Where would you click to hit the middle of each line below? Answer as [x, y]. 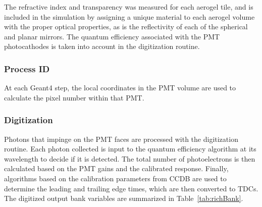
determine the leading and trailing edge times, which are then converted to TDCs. [131, 188]
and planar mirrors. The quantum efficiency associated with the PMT [112, 36]
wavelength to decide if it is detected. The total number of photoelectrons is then [130, 158]
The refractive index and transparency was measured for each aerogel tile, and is [129, 7]
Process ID [27, 68]
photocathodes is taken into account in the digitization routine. [102, 46]
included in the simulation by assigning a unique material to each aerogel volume [129, 16]
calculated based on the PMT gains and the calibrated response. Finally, [116, 168]
